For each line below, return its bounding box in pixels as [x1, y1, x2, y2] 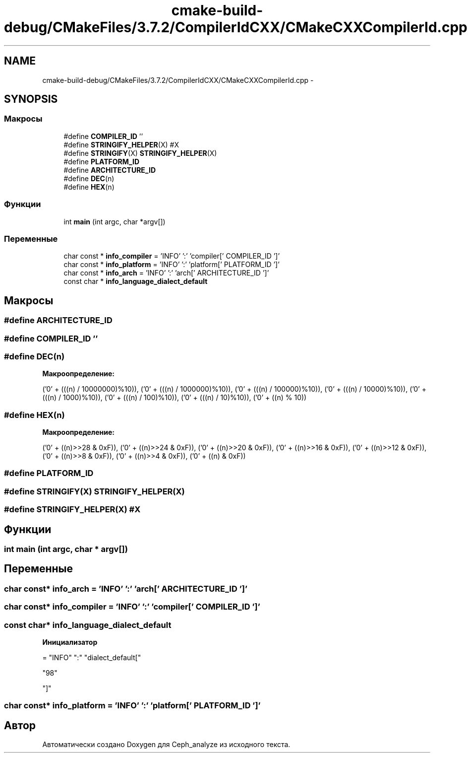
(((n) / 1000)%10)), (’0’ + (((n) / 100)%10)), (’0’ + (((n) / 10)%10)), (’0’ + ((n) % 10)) [42, 393, 307, 402]
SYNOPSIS [4, 93, 58, 106]
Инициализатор [42, 637, 98, 646]
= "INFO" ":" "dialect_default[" [42, 653, 141, 662]
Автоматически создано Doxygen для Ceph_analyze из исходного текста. [42, 740, 291, 749]
